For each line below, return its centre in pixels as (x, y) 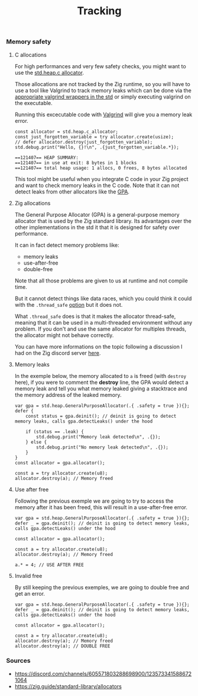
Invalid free (28, 576)
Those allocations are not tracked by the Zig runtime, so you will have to (102, 84)
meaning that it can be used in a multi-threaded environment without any (103, 322)
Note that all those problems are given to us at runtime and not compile (101, 281)
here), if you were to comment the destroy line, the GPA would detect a (101, 382)
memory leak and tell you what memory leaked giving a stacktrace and (101, 388)
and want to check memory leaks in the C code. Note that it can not (97, 185)
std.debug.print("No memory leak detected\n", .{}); (103, 447)
